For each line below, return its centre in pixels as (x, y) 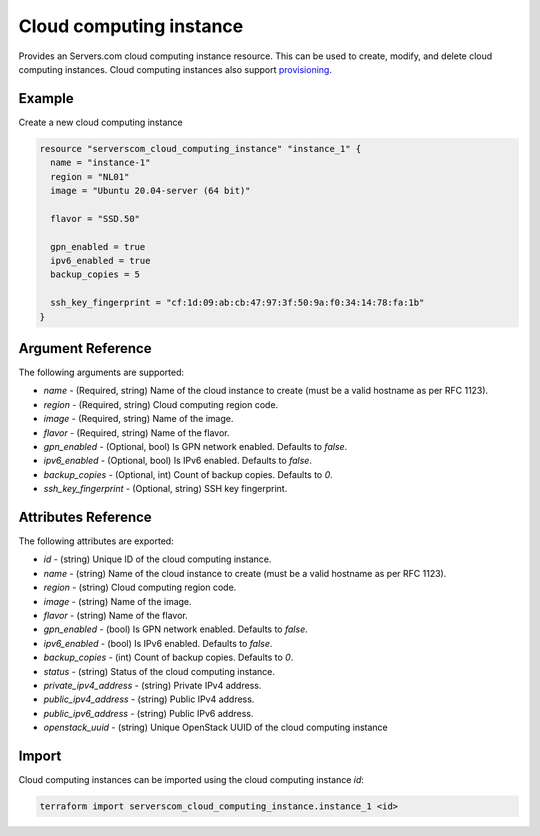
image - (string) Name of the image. (117, 601)
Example (46, 98)
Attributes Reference (85, 516)
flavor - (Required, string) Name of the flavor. (136, 432)
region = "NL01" (90, 176)
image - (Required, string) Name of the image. (138, 419)
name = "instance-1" (100, 163)
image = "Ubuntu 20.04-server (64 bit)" (150, 190)
